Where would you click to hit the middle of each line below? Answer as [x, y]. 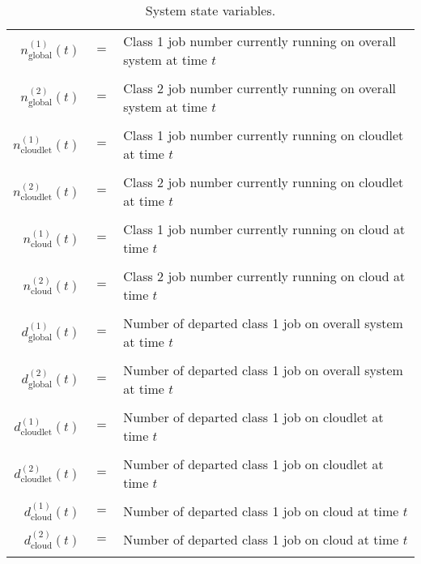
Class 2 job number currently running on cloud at [264, 276]
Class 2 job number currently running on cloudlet [264, 182]
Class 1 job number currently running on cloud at [264, 229]
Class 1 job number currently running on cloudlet [264, 135]
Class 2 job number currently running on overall [260, 88]
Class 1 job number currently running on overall [260, 41]
